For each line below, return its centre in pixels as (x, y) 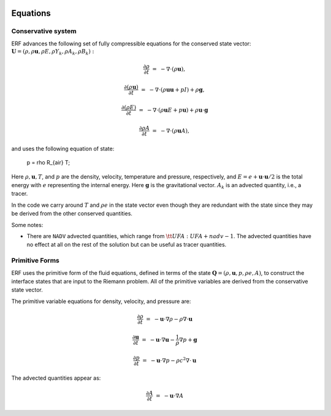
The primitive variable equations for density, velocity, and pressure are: (101, 301)
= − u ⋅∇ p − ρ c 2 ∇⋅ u (169, 360)
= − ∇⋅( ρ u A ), (171, 131)
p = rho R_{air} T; (48, 163)
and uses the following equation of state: (63, 148)
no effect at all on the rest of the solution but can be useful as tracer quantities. (127, 245)
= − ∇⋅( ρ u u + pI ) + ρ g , (173, 89)
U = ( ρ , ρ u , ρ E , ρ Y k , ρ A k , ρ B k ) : (53, 52)
